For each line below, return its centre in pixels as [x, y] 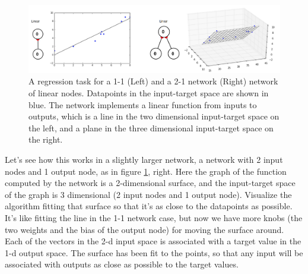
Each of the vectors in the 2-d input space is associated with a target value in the [153, 241]
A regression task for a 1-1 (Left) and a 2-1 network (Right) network [153, 81]
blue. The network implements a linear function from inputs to [143, 104]
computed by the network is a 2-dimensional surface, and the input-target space [150, 183]
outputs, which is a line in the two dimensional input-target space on [154, 116]
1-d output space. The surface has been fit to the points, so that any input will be [154, 252]
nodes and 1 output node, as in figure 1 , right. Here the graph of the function [146, 171]
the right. [46, 139]
